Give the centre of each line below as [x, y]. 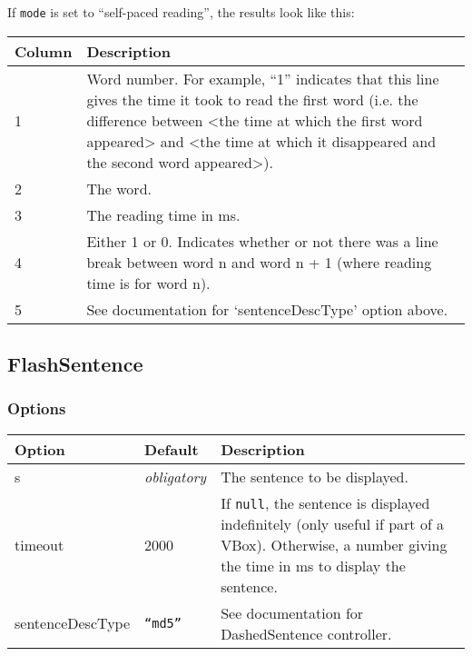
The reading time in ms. [163, 214]
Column [44, 51]
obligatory [176, 476]
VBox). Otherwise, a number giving [334, 544]
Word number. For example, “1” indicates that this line [263, 78]
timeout [39, 544]
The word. [119, 188]
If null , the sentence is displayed [325, 502]
